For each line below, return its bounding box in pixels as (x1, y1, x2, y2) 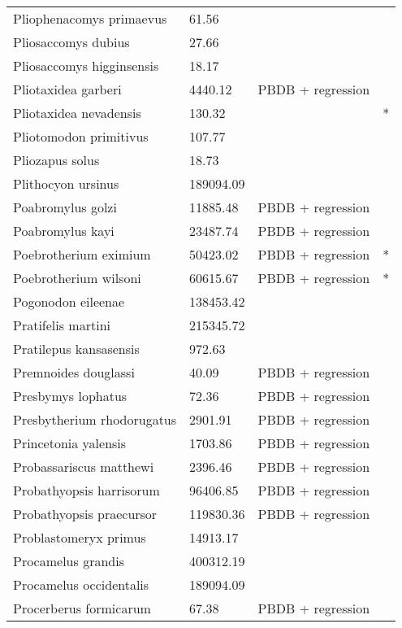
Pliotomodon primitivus (13, 127, 149, 146)
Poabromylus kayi (13, 221, 115, 240)
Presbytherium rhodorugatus (13, 410, 177, 429)
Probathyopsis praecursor (13, 504, 158, 523)
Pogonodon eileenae (13, 292, 125, 311)
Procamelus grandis (13, 552, 124, 570)
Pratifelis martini (13, 316, 110, 334)
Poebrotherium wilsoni (13, 268, 141, 287)
